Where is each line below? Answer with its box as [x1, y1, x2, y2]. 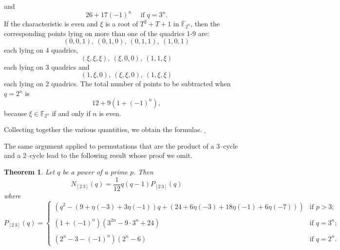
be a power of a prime [62, 167, 128, 177]
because [4, 108, 27, 118]
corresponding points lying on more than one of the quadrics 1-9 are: [4, 28, 209, 38]
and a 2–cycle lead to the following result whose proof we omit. [4, 150, 192, 160]
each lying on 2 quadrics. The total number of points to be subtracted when [4, 78, 231, 89]
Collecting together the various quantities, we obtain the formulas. [4, 124, 202, 135]
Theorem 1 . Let [4, 167, 55, 177]
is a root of [105, 19, 138, 29]
